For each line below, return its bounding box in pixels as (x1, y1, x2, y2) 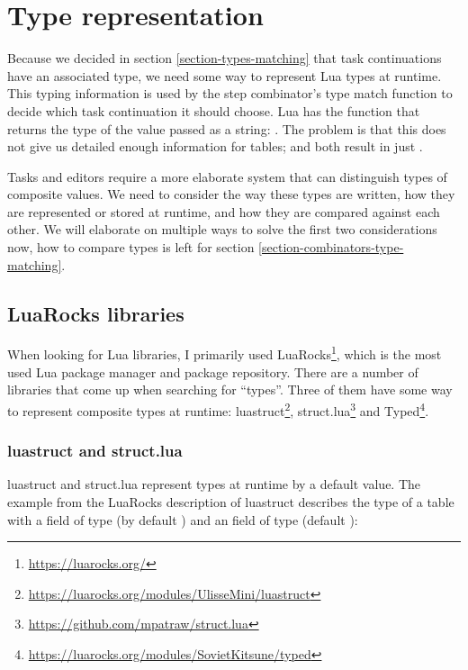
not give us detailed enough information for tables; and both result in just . (7, 137, 423, 156)
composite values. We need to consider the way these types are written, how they (7, 185, 455, 204)
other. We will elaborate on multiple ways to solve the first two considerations (7, 220, 437, 239)
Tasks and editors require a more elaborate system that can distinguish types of (7, 167, 447, 186)
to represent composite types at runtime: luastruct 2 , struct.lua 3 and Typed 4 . (7, 398, 429, 420)
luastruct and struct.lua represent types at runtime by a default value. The (7, 475, 421, 493)
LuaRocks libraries (7, 299, 184, 327)
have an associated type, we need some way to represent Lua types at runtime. (7, 66, 442, 85)
